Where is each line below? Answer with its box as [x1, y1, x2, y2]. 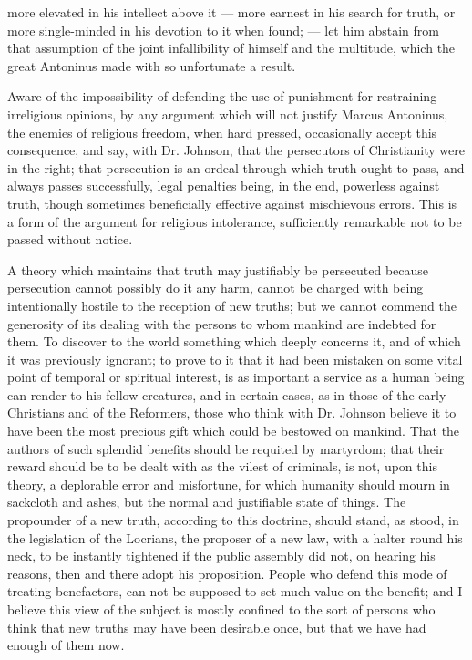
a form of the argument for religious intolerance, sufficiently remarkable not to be [7, 211, 462, 231]
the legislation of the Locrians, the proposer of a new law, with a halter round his [7, 528, 463, 547]
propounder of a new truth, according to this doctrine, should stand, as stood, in [7, 510, 459, 530]
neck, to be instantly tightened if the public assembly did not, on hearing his [7, 546, 436, 565]
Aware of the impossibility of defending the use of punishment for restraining [7, 87, 437, 106]
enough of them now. [7, 635, 125, 655]
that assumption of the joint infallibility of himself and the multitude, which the [7, 38, 456, 57]
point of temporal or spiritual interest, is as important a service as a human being [7, 367, 465, 387]
